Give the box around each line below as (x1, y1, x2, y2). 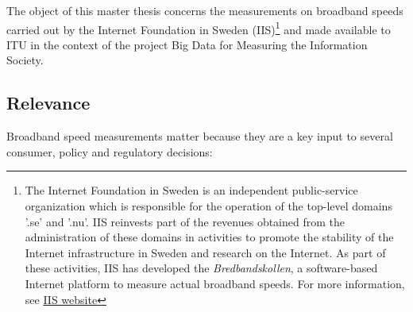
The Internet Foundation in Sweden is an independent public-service (25, 182, 358, 198)
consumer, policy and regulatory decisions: (6, 143, 213, 160)
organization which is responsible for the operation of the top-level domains (25, 198, 392, 214)
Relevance (6, 91, 91, 115)
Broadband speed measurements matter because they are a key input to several (6, 128, 393, 144)
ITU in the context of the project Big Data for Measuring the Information (6, 36, 368, 52)
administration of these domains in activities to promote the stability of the (25, 229, 394, 245)
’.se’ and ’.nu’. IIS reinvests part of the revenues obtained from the (25, 213, 345, 229)
